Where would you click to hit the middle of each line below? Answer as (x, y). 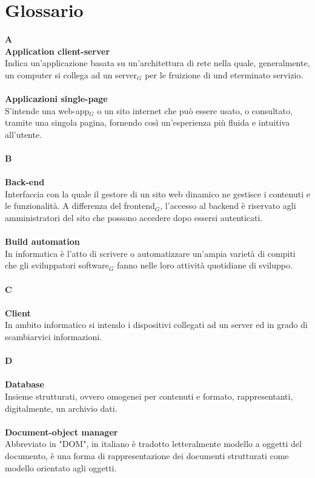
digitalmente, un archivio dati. (61, 408)
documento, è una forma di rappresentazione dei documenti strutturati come (147, 455)
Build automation (42, 241)
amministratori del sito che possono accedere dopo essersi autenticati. (134, 218)
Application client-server (58, 51)
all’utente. (24, 134)
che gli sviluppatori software (57, 265)
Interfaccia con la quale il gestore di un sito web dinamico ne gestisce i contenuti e (157, 193)
